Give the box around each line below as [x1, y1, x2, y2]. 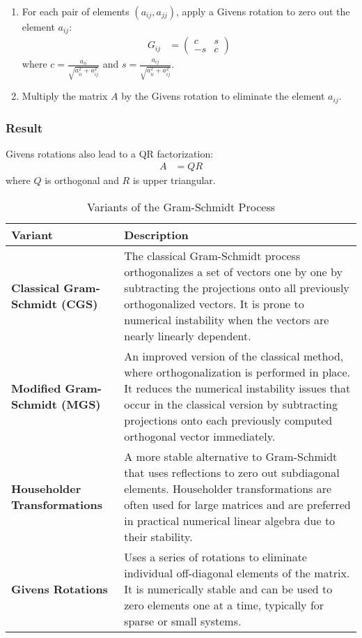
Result [6, 119, 43, 136]
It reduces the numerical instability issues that [124, 380, 351, 397]
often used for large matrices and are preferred [124, 496, 351, 513]
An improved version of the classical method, [124, 348, 344, 365]
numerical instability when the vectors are [124, 312, 329, 328]
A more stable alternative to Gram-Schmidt [124, 448, 338, 465]
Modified [11, 380, 61, 397]
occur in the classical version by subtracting [124, 396, 338, 413]
